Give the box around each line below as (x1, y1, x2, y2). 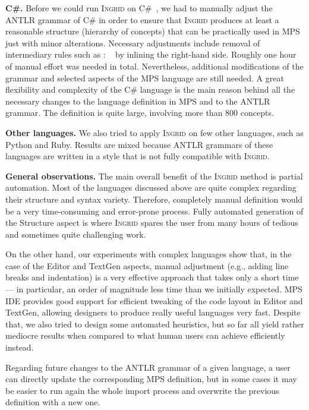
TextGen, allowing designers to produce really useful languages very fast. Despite (5, 306, 301, 318)
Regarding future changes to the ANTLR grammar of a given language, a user (5, 361, 291, 373)
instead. (5, 341, 34, 354)
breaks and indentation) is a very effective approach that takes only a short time (5, 271, 299, 283)
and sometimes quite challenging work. (5, 228, 146, 240)
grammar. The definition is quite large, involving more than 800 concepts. (5, 106, 274, 119)
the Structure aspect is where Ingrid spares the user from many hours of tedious (5, 216, 298, 229)
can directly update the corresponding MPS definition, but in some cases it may (5, 373, 297, 385)
